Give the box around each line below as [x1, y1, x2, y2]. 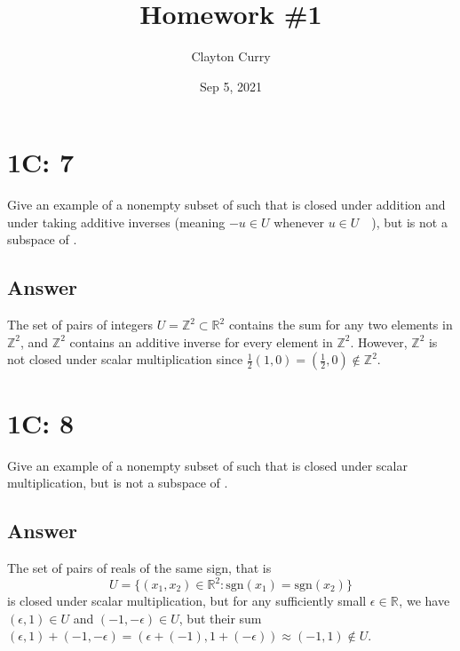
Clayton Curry [191, 47, 271, 66]
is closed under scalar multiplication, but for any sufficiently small [7, 591, 367, 610]
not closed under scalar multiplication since [7, 350, 243, 369]
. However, [350, 332, 408, 351]
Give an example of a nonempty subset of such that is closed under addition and [7, 195, 446, 214]
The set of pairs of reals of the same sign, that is [7, 558, 272, 576]
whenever [274, 212, 324, 231]
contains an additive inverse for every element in [69, 332, 333, 351]
